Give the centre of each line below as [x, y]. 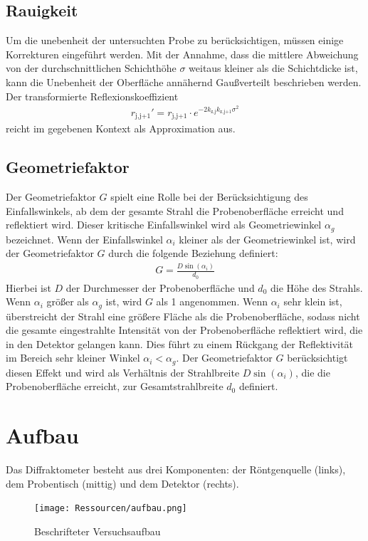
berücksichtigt [317, 358]
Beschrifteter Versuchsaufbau [98, 531]
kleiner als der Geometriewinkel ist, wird [267, 239]
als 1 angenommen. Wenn [212, 301]
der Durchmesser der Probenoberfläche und [160, 287]
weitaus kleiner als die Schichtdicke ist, [273, 68]
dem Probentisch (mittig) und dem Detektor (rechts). [122, 483]
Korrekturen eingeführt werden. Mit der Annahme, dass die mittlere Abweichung [182, 54]
